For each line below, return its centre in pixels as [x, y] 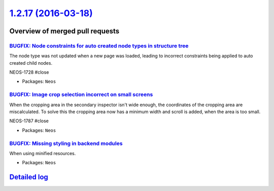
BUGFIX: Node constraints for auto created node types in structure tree [99, 45]
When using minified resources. [43, 153]
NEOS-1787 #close [29, 121]
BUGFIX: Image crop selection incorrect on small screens [81, 94]
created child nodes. [31, 63]
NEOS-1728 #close [29, 72]
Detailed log [29, 177]
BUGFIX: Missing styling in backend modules [66, 143]
